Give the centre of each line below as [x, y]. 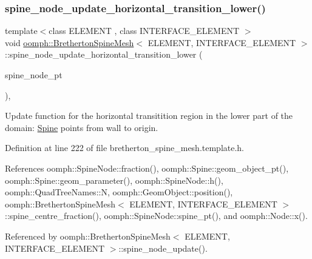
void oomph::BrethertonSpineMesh [70, 42]
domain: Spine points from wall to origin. [82, 127]
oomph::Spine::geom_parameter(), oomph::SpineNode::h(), [114, 180]
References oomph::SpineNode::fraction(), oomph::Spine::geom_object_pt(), [147, 168]
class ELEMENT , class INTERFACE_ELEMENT [144, 31]
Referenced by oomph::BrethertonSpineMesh [88, 236]
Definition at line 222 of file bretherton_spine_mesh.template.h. [125, 148]
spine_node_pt [34, 75]
